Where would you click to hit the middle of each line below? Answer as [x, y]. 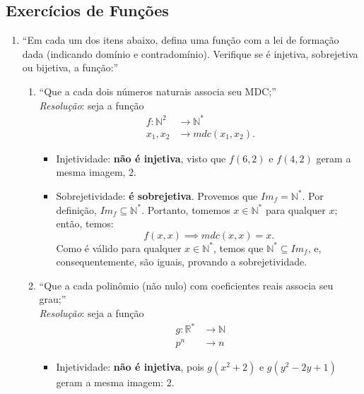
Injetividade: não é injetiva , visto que [141, 158]
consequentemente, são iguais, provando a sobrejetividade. [182, 262]
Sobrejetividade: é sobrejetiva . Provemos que [157, 195]
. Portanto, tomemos [186, 209]
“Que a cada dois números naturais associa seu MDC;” [158, 91]
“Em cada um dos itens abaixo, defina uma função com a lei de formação [181, 40]
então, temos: [85, 223]
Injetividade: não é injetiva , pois [130, 367]
